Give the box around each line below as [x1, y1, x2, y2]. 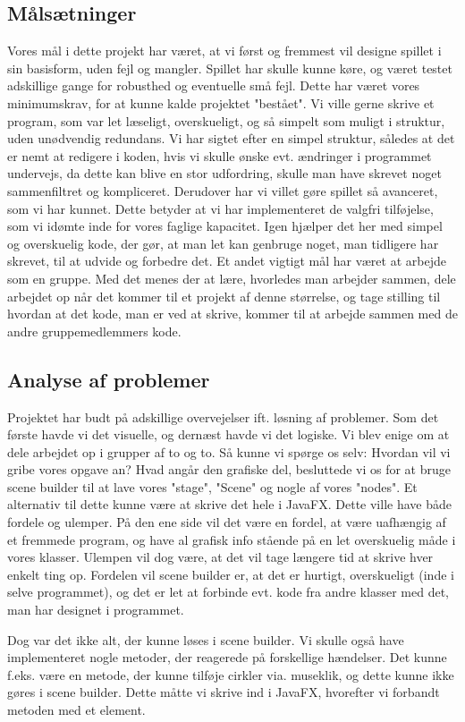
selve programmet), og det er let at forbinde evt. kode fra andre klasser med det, [7, 582, 449, 601]
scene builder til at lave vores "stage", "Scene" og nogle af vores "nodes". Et [7, 477, 418, 496]
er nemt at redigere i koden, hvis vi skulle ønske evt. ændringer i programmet [7, 146, 432, 165]
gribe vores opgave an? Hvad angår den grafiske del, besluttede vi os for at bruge [7, 460, 451, 479]
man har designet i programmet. [7, 600, 184, 619]
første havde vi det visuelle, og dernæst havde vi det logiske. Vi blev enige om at [7, 425, 450, 444]
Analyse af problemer [7, 365, 210, 393]
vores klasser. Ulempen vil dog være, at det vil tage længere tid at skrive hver [7, 548, 434, 566]
